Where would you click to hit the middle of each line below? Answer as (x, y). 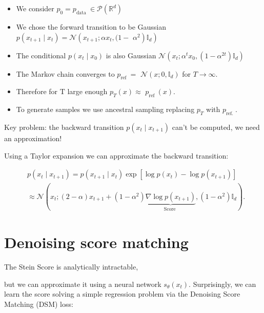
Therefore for (37, 91)
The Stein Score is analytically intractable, (71, 267)
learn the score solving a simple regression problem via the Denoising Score (122, 294)
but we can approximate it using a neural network (83, 284)
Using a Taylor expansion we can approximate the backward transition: (116, 155)
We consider (35, 8)
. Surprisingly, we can (222, 284)
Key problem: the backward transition (64, 127)
